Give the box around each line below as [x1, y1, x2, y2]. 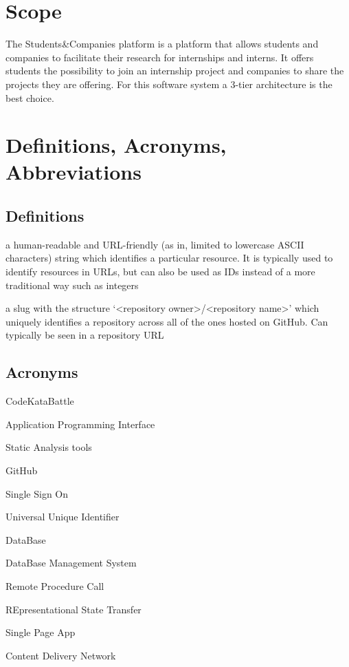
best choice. [5, 90, 54, 105]
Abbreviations [5, 158, 142, 186]
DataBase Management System [5, 555, 137, 570]
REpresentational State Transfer [5, 602, 142, 616]
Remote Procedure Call [5, 578, 104, 593]
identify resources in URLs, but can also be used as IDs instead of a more [5, 264, 315, 279]
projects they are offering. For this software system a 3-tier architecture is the [5, 76, 333, 91]
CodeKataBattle [5, 394, 74, 408]
